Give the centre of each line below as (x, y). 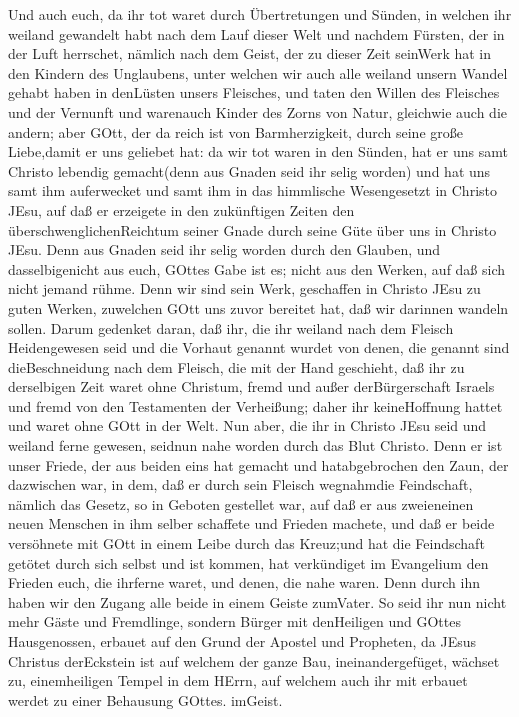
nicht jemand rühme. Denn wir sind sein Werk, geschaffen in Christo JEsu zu (244, 288)
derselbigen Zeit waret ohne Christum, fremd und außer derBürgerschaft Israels (251, 386)
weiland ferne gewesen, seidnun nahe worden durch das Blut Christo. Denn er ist (255, 445)
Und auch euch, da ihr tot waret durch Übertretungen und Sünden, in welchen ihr (260, 14)
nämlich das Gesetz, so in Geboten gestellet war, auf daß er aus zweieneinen (241, 503)
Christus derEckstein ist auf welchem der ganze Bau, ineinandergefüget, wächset (254, 660)
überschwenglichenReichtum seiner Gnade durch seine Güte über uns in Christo (252, 229)
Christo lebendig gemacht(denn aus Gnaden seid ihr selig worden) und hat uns (249, 170)
